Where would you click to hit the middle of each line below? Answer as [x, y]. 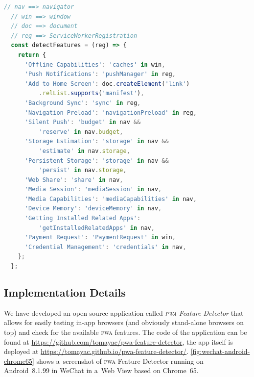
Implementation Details [65, 292]
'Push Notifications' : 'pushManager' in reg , [100, 74]
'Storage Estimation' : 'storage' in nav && [97, 141]
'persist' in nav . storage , [83, 170]
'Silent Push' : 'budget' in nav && [83, 122]
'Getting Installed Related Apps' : [83, 218]
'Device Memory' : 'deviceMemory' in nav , [93, 209]
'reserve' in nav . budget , [81, 132]
